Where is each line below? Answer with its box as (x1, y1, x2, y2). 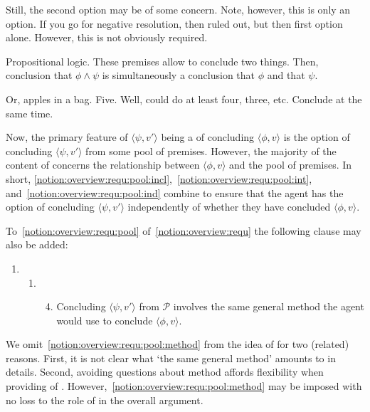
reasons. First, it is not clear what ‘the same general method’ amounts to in (6, 350, 336, 365)
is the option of (283, 130, 350, 144)
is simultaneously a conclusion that (102, 68, 255, 83)
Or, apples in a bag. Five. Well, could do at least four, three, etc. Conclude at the (6, 91, 362, 106)
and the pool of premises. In (229, 157, 352, 172)
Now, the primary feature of (6, 130, 128, 144)
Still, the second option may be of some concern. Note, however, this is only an (6, 2, 351, 16)
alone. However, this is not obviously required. (6, 30, 208, 45)
